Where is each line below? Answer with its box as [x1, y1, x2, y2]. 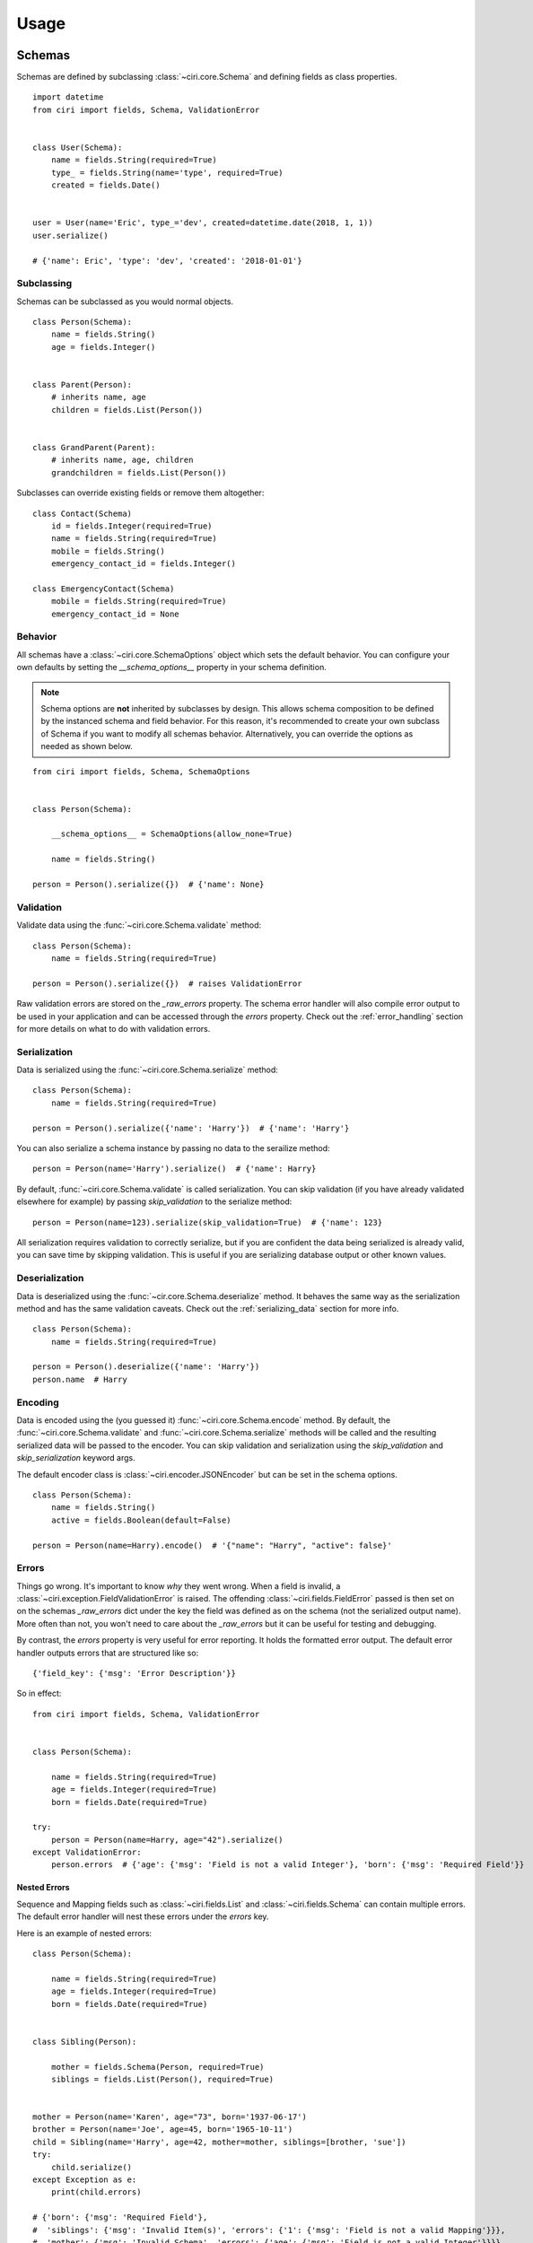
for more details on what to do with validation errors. [16, 1023, 211, 1034]
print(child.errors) [50, 2187, 142, 2197]
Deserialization [16, 1272, 84, 1285]
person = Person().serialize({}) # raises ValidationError [32, 978, 302, 989]
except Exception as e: [32, 2175, 137, 2185]
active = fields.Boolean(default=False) [50, 1514, 232, 1525]
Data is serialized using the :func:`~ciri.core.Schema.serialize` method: [16, 1064, 278, 1076]
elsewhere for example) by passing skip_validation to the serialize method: [16, 1196, 293, 1207]
